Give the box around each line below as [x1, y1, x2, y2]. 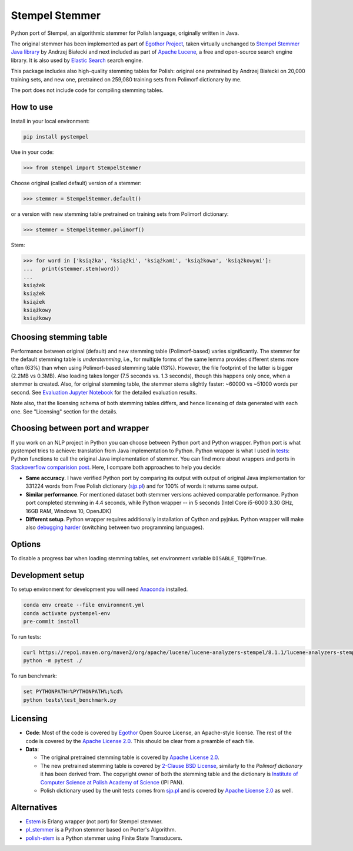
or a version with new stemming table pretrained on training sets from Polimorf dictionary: [11, 210, 229, 218]
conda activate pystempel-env [23, 610, 111, 616]
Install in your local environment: [11, 117, 90, 124]
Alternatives [11, 802, 58, 812]
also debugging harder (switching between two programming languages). [25, 524, 204, 531]
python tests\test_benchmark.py [23, 696, 117, 703]
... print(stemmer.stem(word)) [23, 265, 120, 272]
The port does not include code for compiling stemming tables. [11, 86, 164, 94]
